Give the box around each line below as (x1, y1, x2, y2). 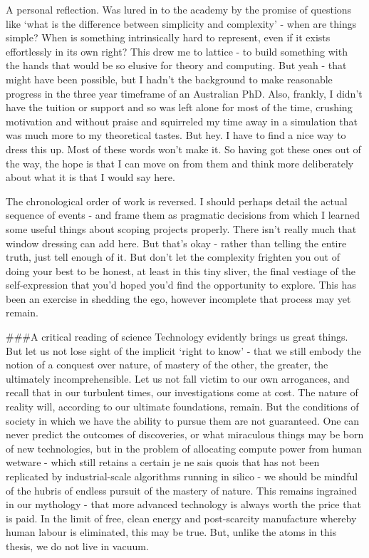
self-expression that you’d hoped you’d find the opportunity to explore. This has (6, 277, 356, 292)
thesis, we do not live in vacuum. (6, 538, 149, 553)
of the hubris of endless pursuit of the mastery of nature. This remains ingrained (6, 482, 358, 497)
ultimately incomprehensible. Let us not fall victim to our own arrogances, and (6, 371, 350, 386)
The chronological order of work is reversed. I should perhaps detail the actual (6, 193, 348, 208)
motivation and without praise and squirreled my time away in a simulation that (6, 113, 358, 128)
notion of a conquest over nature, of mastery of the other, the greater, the (6, 357, 328, 372)
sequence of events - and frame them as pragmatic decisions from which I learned (6, 207, 360, 222)
